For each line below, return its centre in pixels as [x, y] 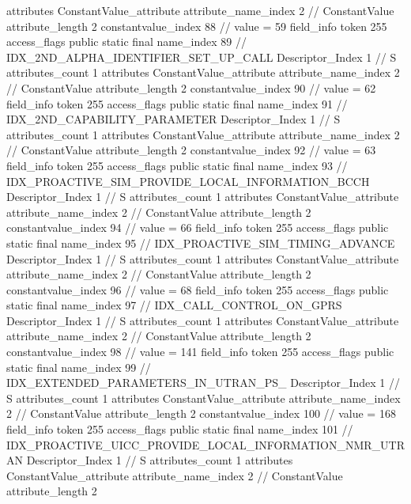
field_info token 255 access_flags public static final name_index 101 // [180, 429]
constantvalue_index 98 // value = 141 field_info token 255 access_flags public [200, 352]
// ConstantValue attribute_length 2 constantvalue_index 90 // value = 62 [191, 87]
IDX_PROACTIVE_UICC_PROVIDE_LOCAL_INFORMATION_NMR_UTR [205, 444]
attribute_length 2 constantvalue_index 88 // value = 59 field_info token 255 [197, 26]
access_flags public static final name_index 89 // [127, 42]
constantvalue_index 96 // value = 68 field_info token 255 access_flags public [198, 289]
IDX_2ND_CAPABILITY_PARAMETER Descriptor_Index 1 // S [173, 119]
